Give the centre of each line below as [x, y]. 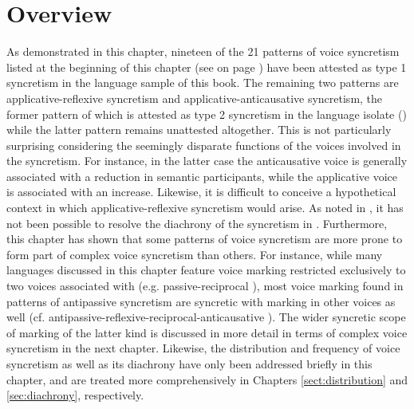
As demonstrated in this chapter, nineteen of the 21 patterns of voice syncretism [203, 51]
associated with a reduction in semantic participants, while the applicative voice [202, 176]
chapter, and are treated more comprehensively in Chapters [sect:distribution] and [207, 379]
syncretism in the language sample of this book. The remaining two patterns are [203, 83]
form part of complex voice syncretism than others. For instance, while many [195, 254]
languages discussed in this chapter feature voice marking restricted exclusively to [206, 270]
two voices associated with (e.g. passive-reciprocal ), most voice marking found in [205, 286]
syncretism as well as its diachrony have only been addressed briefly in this [189, 364]
